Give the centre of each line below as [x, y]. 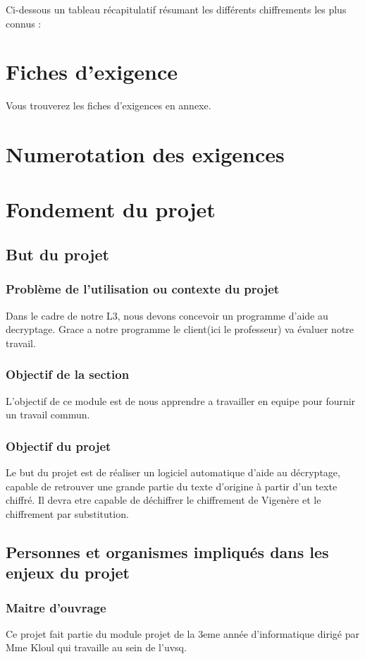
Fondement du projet [111, 209]
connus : [24, 23]
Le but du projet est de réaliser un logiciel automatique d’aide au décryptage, [173, 472]
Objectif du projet [58, 446]
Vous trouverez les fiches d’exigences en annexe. [109, 105]
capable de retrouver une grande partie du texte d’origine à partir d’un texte [172, 486]
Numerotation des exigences [145, 154]
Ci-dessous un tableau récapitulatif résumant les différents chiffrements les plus [176, 9]
